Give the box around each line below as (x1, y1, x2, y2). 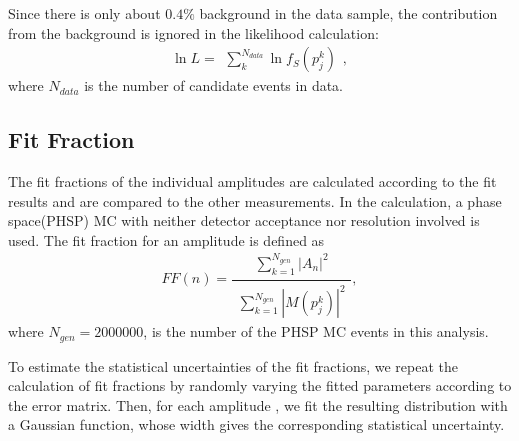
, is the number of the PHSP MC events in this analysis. (143, 321, 489, 342)
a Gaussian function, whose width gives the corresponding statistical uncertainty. (8, 414, 505, 435)
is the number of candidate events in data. (84, 75, 344, 96)
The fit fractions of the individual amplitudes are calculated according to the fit (8, 171, 497, 192)
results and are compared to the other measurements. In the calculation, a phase (8, 190, 502, 211)
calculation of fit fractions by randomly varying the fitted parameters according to (8, 375, 512, 396)
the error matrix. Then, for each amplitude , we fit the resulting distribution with (8, 394, 508, 415)
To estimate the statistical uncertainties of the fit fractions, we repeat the (8, 355, 459, 376)
